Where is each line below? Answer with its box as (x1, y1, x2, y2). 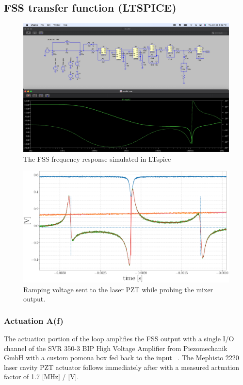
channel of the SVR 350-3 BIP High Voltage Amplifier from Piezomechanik (4, 343, 227, 353)
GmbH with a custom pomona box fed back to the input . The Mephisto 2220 (4, 352, 239, 363)
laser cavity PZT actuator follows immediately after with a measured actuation (4, 362, 240, 372)
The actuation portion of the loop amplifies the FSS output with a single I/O (4, 334, 234, 344)
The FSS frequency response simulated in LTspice (23, 153, 171, 164)
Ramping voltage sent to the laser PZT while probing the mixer (23, 284, 213, 294)
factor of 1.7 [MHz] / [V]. (4, 371, 79, 382)
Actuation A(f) (4, 314, 64, 326)
